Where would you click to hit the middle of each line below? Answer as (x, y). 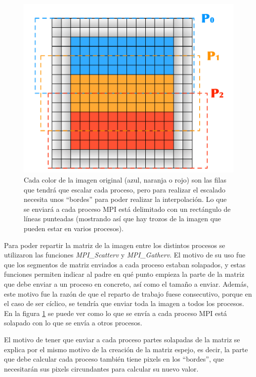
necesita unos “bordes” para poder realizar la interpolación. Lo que (125, 199)
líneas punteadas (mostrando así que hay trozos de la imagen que (123, 219)
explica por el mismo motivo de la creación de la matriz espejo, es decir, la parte (126, 349)
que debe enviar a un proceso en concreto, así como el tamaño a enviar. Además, (126, 284)
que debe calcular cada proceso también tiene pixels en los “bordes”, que (114, 359)
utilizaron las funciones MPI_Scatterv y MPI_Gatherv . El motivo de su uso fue (125, 255)
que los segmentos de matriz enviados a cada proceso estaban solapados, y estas (125, 264)
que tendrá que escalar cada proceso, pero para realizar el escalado (125, 189)
